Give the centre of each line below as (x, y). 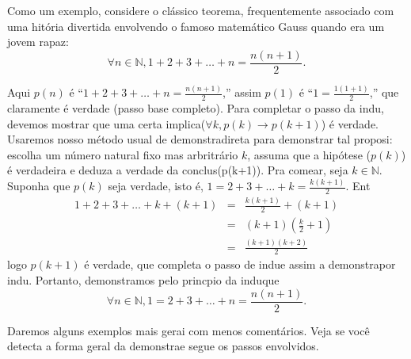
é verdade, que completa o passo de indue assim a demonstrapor (240, 264)
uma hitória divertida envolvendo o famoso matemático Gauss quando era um (196, 26)
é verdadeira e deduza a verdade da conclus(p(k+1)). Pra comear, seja (178, 170)
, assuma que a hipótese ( (309, 154)
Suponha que (39, 186)
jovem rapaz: (38, 42)
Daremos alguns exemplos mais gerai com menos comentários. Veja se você (188, 330)
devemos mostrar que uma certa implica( (107, 123)
